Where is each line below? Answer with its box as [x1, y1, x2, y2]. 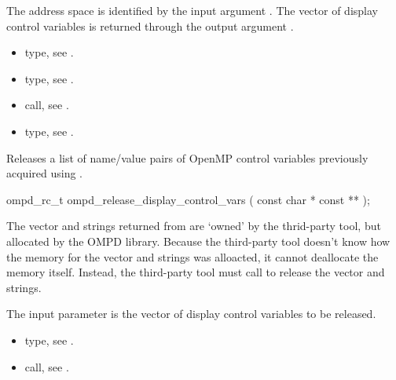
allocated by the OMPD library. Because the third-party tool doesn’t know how [6, 232, 390, 249]
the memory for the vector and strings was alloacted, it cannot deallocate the [6, 248, 379, 265]
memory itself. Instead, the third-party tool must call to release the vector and [6, 264, 385, 280]
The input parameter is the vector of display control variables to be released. [6, 305, 376, 322]
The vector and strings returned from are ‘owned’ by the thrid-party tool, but [6, 217, 381, 234]
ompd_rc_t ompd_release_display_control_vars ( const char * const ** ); [6, 191, 370, 207]
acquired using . [6, 165, 82, 181]
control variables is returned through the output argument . [6, 17, 294, 34]
